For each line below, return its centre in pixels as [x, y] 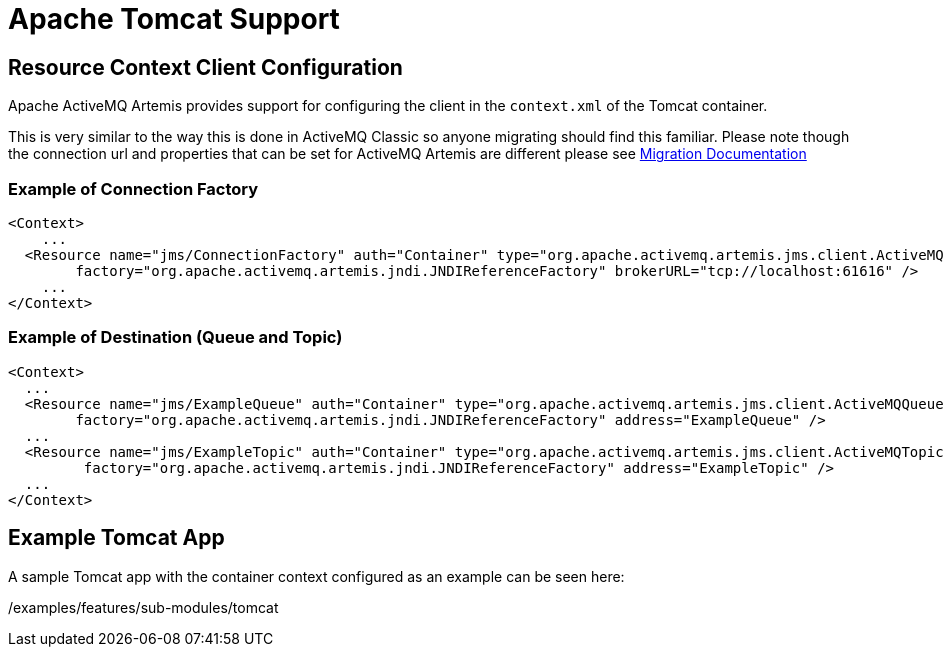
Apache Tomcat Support [174, 19]
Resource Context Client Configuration [205, 67]
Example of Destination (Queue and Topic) [175, 337]
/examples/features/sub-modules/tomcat [143, 607]
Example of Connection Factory [133, 188]
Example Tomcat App [116, 538]
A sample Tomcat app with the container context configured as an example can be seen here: [316, 576]
